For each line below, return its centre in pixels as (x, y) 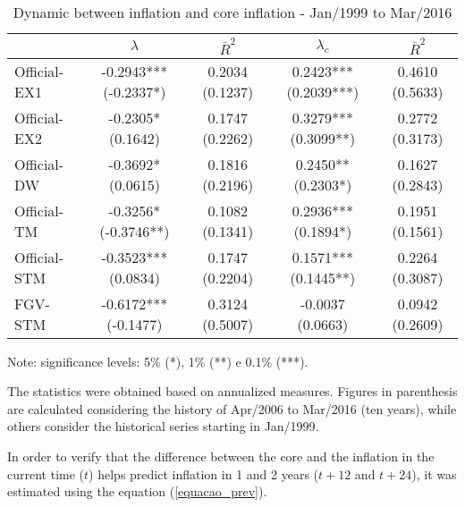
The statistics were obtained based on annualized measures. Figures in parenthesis (232, 391)
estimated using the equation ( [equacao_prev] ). (137, 491)
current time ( (46, 473)
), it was (434, 473)
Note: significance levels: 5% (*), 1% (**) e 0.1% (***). (158, 361)
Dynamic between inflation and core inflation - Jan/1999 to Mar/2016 (232, 12)
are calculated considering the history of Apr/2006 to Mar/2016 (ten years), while (232, 408)
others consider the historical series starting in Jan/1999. (163, 426)
